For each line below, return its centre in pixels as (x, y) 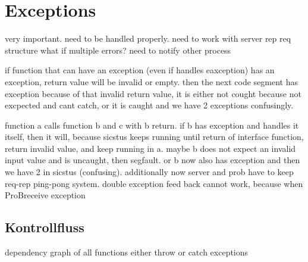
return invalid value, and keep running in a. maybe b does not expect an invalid (150, 148)
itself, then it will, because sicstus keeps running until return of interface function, (154, 137)
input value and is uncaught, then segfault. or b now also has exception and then (153, 160)
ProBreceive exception (45, 195)
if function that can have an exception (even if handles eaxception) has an (140, 70)
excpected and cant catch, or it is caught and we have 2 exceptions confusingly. (149, 105)
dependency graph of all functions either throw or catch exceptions (127, 252)
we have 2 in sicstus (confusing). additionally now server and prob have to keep (149, 172)
